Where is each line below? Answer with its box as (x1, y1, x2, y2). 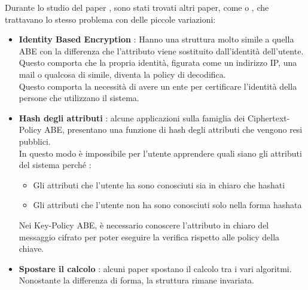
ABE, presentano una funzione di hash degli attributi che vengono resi (44, 123, 303, 136)
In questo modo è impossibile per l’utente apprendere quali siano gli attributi (19, 146, 302, 159)
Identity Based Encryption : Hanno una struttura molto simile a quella (19, 33, 294, 45)
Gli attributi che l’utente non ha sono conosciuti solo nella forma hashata (33, 199, 302, 211)
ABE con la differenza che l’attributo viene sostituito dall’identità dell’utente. (19, 44, 304, 57)
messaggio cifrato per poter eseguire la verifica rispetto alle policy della (19, 230, 280, 243)
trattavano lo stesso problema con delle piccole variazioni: (5, 13, 216, 25)
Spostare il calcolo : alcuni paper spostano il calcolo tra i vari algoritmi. (19, 262, 292, 274)
